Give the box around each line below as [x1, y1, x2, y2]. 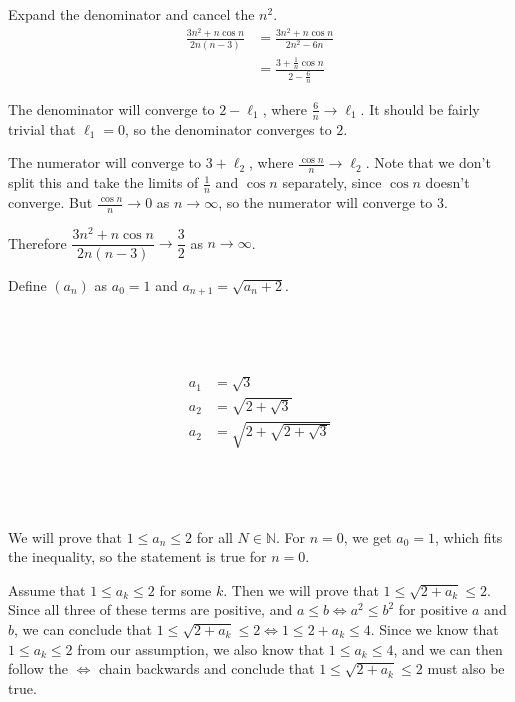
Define [8, 274, 47, 295]
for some [159, 579, 212, 600]
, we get [343, 526, 392, 547]
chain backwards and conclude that [98, 658, 315, 679]
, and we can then [393, 638, 503, 659]
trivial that [8, 118, 76, 139]
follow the [8, 658, 68, 679]
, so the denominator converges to [124, 118, 332, 139]
